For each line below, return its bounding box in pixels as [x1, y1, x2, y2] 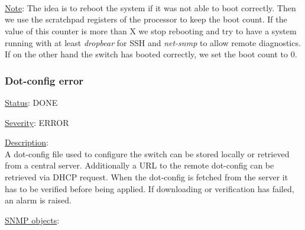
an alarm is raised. [5, 194, 72, 206]
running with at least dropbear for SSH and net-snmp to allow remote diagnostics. [5, 36, 301, 48]
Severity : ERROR [5, 116, 69, 128]
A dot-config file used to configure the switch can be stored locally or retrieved [5, 147, 290, 160]
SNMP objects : [5, 213, 60, 226]
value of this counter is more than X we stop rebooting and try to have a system [5, 24, 297, 37]
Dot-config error [5, 73, 84, 88]
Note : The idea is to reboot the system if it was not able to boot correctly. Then [5, 1, 296, 14]
